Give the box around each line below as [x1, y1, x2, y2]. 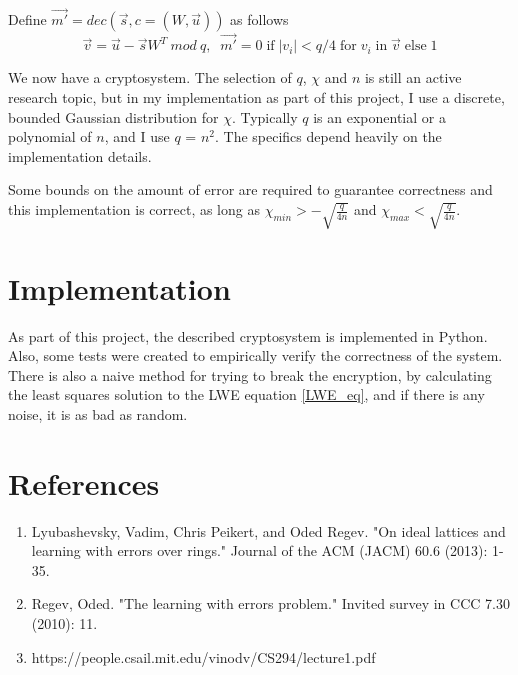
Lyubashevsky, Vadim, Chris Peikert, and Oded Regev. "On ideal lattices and [31, 520, 506, 541]
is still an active [364, 67, 462, 88]
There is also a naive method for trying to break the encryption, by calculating [8, 364, 492, 385]
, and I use [104, 126, 170, 147]
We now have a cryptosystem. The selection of [8, 67, 292, 88]
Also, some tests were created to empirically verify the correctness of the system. [8, 345, 503, 366]
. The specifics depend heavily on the [214, 126, 442, 147]
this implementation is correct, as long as [8, 199, 260, 219]
